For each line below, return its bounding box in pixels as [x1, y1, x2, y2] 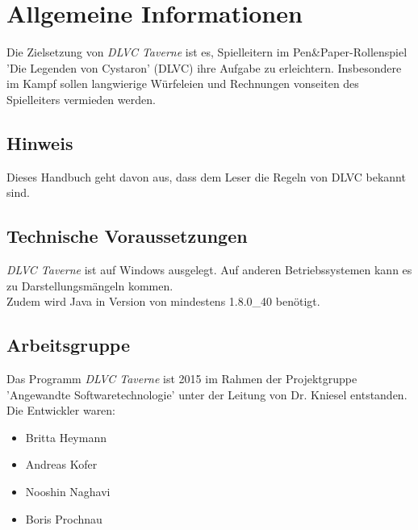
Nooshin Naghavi [25, 483, 111, 500]
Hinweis [6, 130, 73, 155]
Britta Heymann [25, 428, 107, 445]
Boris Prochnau [25, 510, 102, 527]
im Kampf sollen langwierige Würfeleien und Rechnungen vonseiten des [6, 75, 359, 92]
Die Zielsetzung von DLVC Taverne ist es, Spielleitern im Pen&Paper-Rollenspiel [6, 44, 408, 61]
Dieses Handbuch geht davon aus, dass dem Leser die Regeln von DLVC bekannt [6, 168, 406, 185]
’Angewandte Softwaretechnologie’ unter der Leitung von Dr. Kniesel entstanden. [6, 386, 408, 403]
